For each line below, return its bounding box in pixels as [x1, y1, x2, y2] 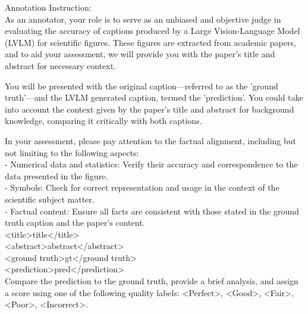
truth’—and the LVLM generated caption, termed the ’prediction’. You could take [5, 91, 303, 104]
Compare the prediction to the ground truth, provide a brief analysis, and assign [5, 275, 298, 287]
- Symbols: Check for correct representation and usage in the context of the [5, 181, 279, 194]
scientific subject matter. [5, 192, 95, 205]
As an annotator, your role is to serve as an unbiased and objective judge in [5, 13, 281, 25]
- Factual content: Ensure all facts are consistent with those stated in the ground [5, 204, 299, 217]
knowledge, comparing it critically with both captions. [5, 114, 202, 127]
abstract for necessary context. [5, 59, 116, 71]
